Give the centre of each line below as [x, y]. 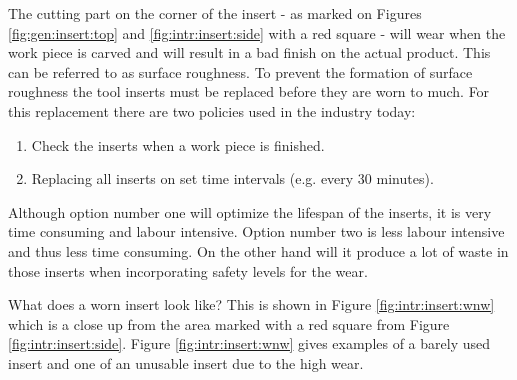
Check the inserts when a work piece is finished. [178, 144]
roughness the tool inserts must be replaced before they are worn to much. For [249, 91]
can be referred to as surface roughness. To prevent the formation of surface [240, 71]
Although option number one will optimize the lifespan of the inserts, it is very [250, 211]
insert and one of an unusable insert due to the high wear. [186, 362]
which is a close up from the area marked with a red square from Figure [229, 323]
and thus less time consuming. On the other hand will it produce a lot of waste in [258, 250]
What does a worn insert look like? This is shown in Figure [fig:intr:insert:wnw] [251, 304]
